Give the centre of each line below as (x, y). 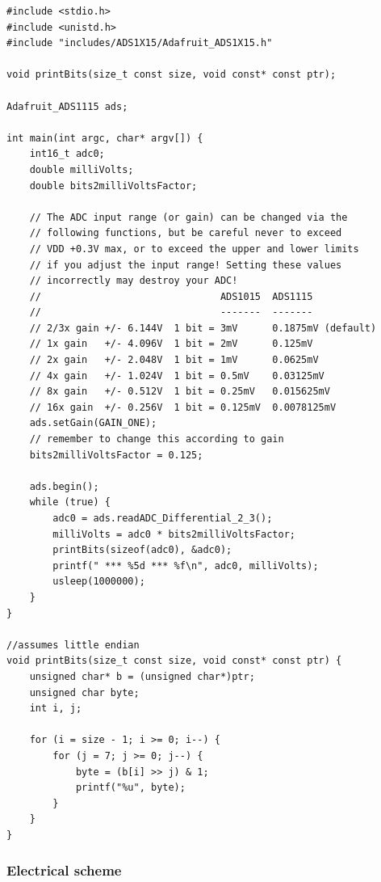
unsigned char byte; (84, 692)
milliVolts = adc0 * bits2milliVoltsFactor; (174, 534)
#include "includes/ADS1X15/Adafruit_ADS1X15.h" (140, 43)
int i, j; (56, 709)
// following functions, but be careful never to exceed (186, 233)
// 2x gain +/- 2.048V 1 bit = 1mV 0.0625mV (174, 360)
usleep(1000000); (99, 582)
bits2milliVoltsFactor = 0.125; (116, 455)
